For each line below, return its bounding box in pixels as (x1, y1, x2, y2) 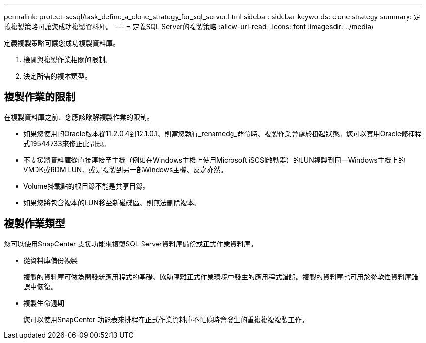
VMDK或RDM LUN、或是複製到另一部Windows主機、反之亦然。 (23, 165, 228, 174)
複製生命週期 (23, 298, 64, 307)
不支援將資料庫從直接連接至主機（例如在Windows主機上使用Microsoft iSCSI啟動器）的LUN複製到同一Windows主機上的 (23, 155, 405, 164)
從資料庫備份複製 (23, 256, 78, 264)
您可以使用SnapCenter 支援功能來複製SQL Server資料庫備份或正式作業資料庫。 (4, 239, 258, 248)
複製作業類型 (4, 217, 65, 230)
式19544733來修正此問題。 (23, 139, 110, 147)
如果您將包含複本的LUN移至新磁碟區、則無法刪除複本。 (23, 198, 201, 207)
